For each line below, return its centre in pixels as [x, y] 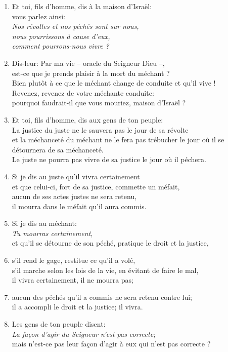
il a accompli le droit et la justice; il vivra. [77, 307]
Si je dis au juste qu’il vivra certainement [76, 176]
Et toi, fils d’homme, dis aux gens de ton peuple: [87, 119]
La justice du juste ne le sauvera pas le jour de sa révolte [100, 129]
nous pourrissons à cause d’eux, [61, 36]
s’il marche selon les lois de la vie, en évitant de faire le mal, [105, 270]
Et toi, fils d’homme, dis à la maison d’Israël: [82, 6]
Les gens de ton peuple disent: [59, 324]
